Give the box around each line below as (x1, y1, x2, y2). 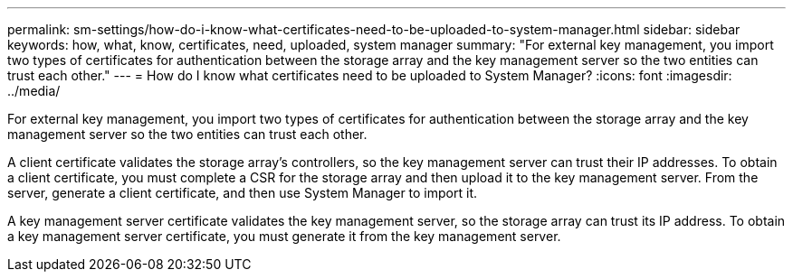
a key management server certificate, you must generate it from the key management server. (7, 228, 561, 244)
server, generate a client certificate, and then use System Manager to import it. (7, 185, 478, 200)
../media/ (7, 83, 61, 98)
